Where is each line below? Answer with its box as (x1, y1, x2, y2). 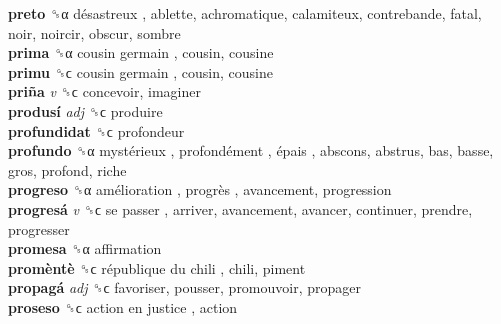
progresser (8, 218, 70, 239)
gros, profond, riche (8, 159, 127, 180)
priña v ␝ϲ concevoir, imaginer (8, 81, 201, 102)
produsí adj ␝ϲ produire (8, 100, 163, 121)
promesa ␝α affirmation (8, 238, 162, 259)
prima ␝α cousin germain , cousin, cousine (8, 42, 274, 63)
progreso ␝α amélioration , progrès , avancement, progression (8, 179, 392, 200)
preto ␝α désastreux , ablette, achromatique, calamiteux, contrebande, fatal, (8, 3, 482, 23)
